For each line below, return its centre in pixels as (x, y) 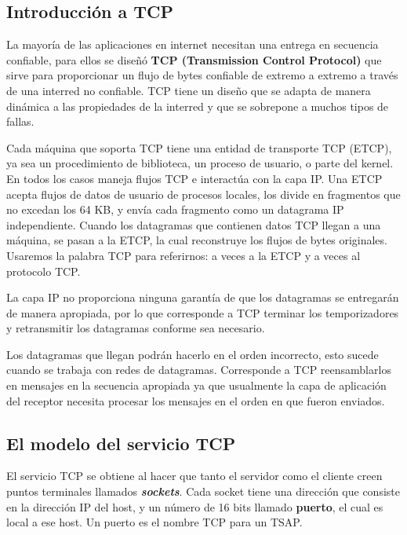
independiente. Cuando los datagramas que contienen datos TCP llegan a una (194, 224)
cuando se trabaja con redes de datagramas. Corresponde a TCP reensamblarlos (199, 370)
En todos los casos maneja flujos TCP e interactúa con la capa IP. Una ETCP (194, 178)
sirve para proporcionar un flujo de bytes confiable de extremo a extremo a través (202, 75)
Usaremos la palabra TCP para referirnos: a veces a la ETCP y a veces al (184, 255)
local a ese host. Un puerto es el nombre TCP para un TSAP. (154, 522)
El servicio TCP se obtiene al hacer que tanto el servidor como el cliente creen (194, 476)
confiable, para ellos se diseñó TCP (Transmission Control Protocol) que (194, 59)
